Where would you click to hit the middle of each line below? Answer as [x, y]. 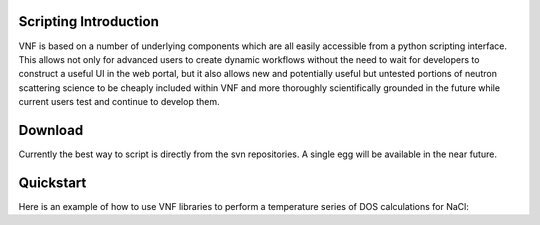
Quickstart [52, 182]
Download [51, 130]
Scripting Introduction [88, 21]
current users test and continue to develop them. [119, 102]
